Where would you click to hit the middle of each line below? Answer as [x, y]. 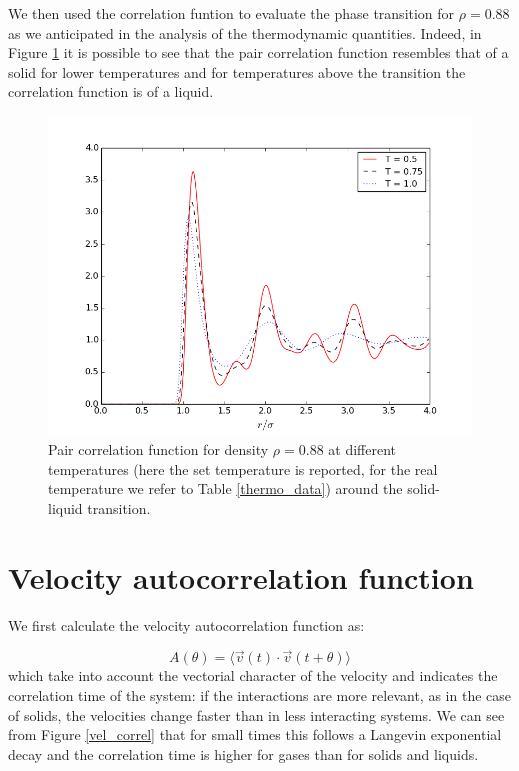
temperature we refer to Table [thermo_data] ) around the [225, 488]
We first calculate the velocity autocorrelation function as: [186, 624]
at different [362, 449]
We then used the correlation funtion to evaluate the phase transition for [231, 13]
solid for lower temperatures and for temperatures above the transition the [237, 71]
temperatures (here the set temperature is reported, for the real [243, 468]
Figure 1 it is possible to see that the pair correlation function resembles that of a [258, 52]
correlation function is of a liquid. [111, 91]
